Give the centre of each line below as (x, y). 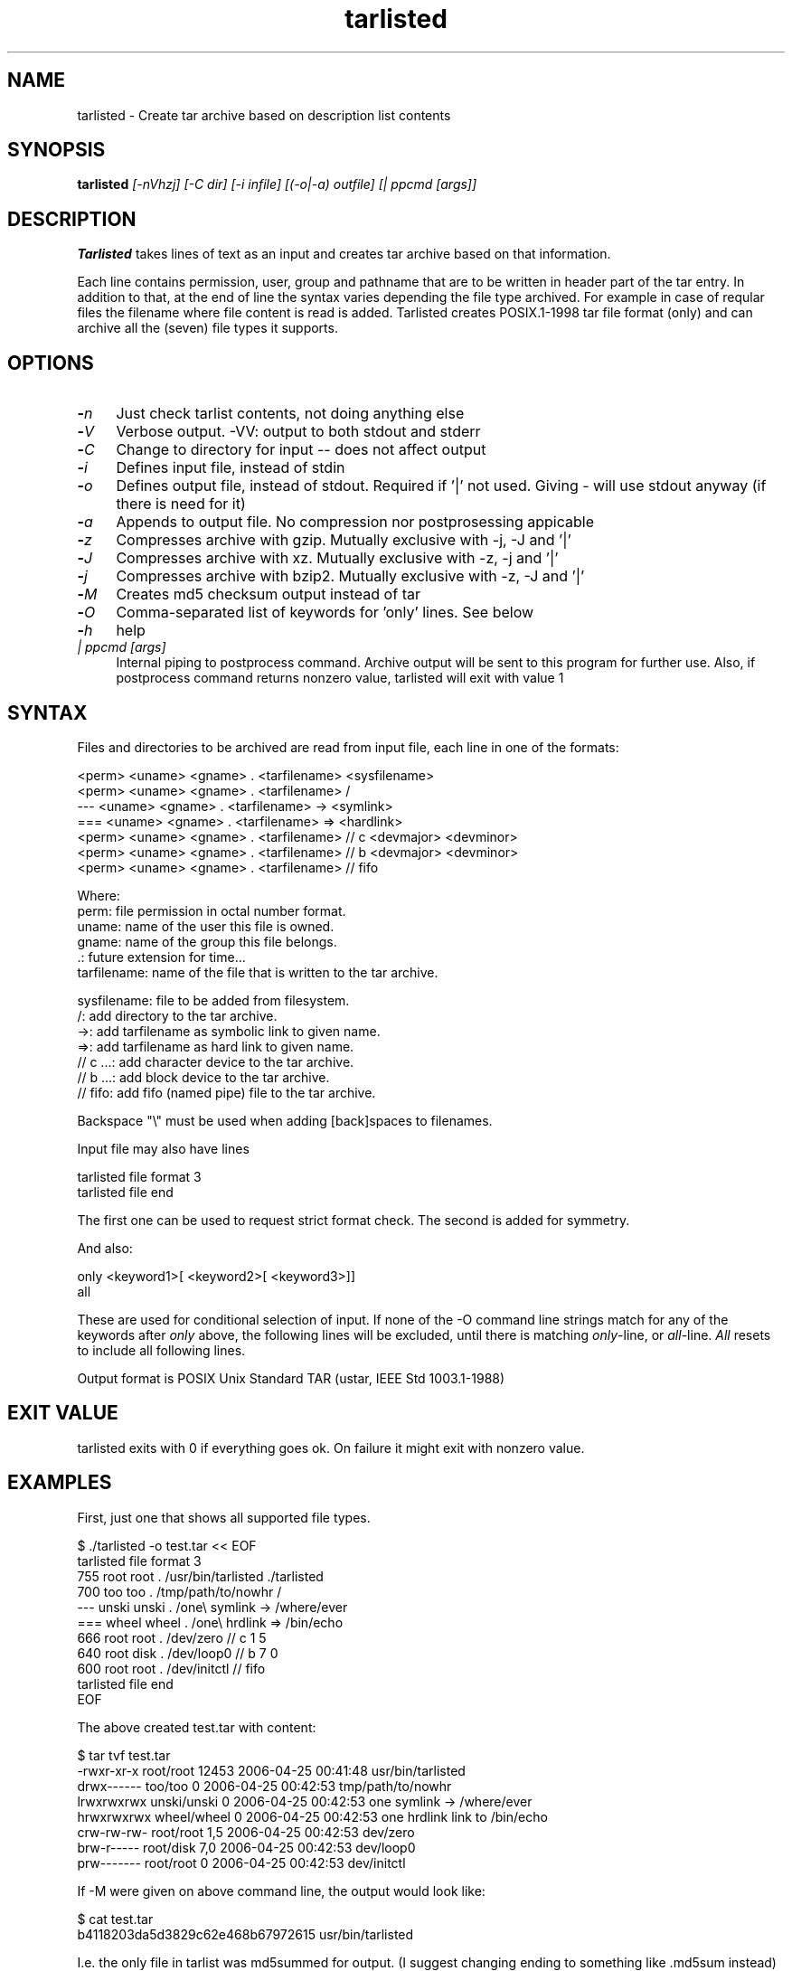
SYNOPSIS (57, 150)
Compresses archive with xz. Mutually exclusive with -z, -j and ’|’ (337, 558)
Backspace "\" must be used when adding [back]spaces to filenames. (285, 1120)
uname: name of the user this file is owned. (206, 926)
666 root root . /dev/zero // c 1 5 (172, 1637)
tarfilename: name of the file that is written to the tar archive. (258, 972)
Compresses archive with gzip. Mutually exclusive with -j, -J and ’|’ (344, 540)
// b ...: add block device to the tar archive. (203, 1077)
